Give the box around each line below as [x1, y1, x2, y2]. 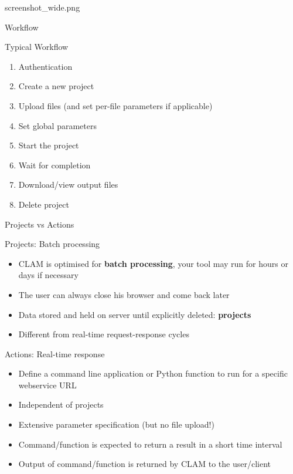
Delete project [18, 198, 69, 210]
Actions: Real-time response [5, 347, 105, 360]
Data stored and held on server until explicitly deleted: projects [18, 308, 251, 320]
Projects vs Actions [5, 218, 74, 230]
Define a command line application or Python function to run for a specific [18, 367, 288, 380]
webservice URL [18, 378, 77, 391]
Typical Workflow [5, 40, 69, 53]
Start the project [18, 139, 79, 151]
